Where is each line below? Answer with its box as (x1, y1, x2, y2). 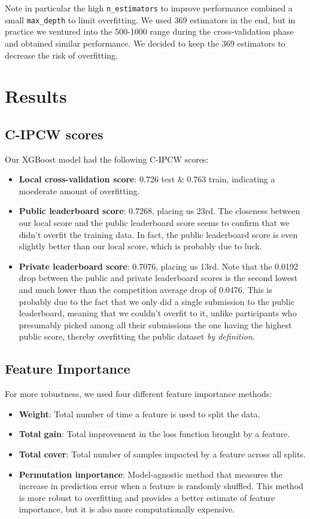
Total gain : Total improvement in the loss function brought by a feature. (19, 428, 290, 440)
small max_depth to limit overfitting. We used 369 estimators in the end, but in (5, 13, 296, 26)
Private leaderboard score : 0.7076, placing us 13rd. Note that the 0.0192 (19, 259, 298, 272)
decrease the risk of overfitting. (5, 48, 118, 61)
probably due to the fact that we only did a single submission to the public (19, 295, 294, 307)
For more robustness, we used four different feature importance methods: (5, 387, 272, 400)
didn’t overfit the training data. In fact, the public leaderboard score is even (19, 228, 298, 240)
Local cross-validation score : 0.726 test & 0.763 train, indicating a (19, 173, 275, 185)
